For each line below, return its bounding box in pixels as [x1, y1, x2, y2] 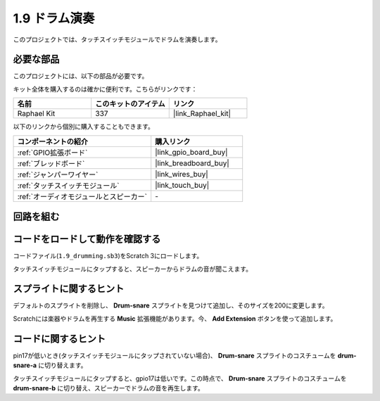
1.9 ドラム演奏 [13, 11, 95, 26]
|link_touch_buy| [155, 180, 210, 190]
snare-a [13, 361, 37, 369]
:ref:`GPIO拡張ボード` [17, 148, 88, 158]
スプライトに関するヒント [13, 283, 125, 295]
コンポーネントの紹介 [17, 136, 88, 146]
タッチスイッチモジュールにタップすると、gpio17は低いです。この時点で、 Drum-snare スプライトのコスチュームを [13, 374, 347, 383]
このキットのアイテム [95, 99, 165, 109]
